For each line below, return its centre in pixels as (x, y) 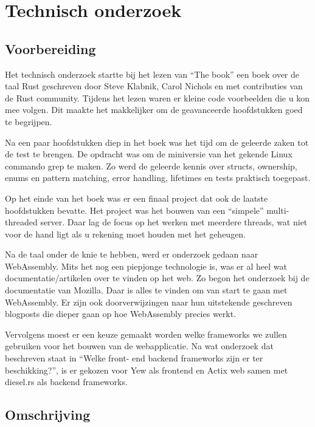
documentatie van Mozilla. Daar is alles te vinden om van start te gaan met (146, 290)
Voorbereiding (50, 48)
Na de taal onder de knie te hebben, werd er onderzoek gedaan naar (132, 254)
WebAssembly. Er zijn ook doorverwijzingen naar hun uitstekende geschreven (149, 302)
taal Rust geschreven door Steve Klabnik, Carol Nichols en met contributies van (154, 86)
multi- (278, 210)
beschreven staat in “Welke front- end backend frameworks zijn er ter (134, 358)
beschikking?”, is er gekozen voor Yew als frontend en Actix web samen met (147, 370)
